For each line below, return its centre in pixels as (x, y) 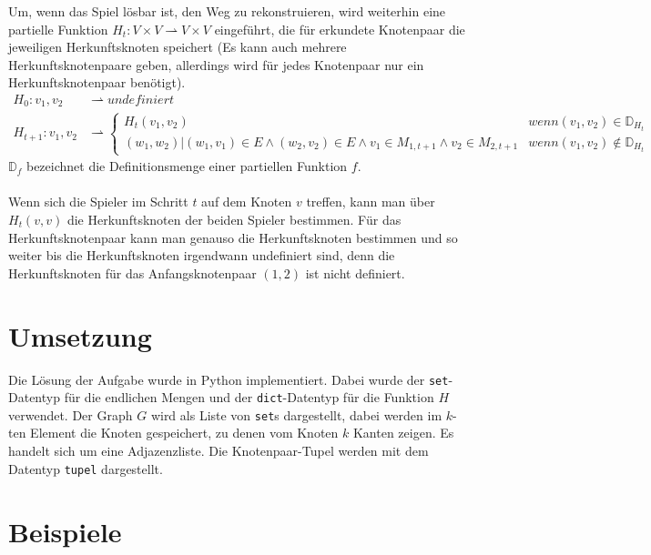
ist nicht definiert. (355, 272)
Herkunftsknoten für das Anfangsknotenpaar (132, 272)
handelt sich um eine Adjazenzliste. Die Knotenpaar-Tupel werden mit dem (219, 451)
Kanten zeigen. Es (403, 433)
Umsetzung (80, 335)
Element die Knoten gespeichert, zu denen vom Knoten (184, 433)
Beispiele (65, 531)
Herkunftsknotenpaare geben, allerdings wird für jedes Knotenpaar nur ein (216, 64)
